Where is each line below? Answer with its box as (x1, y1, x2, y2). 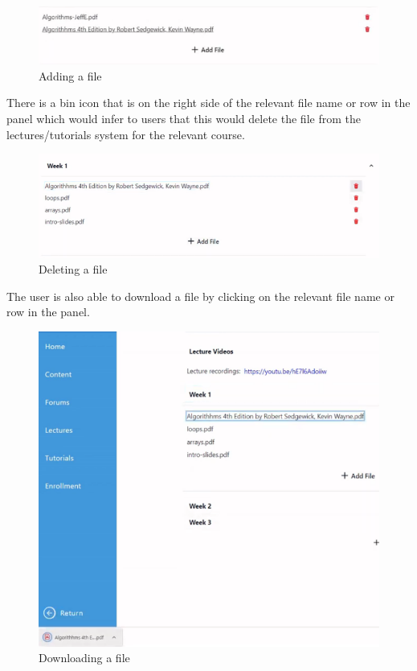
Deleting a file (39, 261, 108, 278)
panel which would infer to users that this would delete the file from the (6, 109, 361, 126)
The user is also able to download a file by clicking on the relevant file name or (6, 287, 395, 304)
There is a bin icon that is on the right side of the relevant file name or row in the (6, 94, 411, 111)
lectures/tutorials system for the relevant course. (6, 126, 245, 142)
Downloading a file (39, 649, 130, 666)
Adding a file (39, 67, 102, 84)
